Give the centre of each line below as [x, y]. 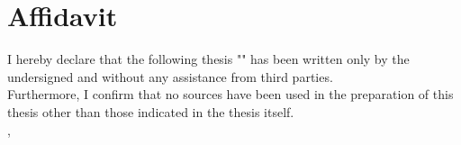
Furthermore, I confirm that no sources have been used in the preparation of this [230, 94]
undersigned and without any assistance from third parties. [170, 76]
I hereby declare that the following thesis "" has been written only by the [208, 59]
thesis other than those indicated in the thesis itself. [151, 111]
